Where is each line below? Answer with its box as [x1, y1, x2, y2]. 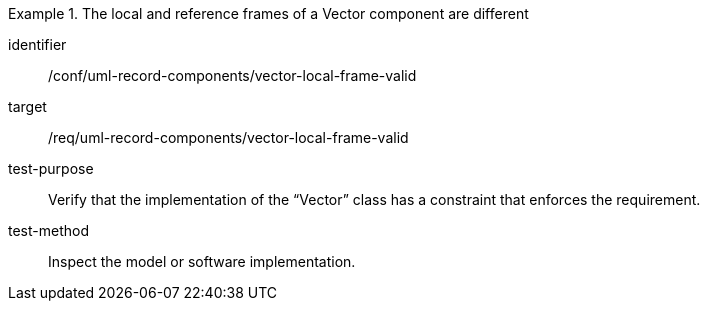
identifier [8, 36, 67, 53]
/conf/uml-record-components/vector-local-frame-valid [48, 67, 417, 84]
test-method [8, 222, 89, 239]
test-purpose [8, 160, 94, 177]
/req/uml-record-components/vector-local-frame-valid [48, 129, 409, 146]
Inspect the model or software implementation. [48, 253, 356, 270]
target [8, 98, 47, 115]
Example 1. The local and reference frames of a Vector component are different [8, 5, 529, 22]
